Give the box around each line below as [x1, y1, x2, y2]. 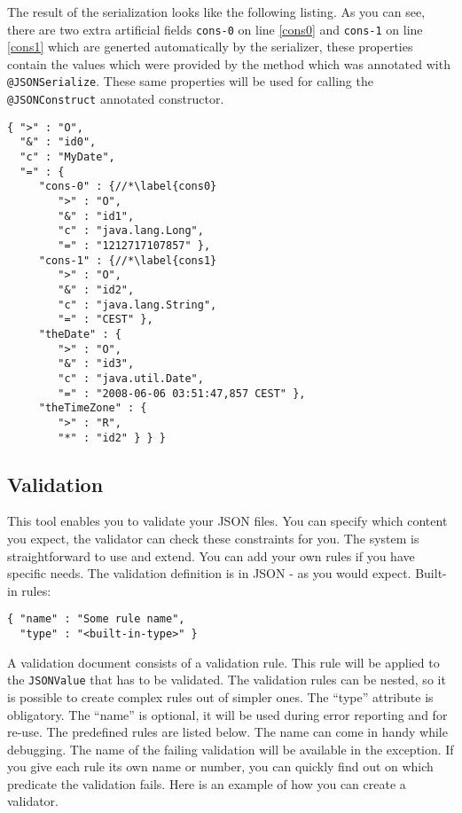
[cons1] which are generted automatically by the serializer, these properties [7, 37, 413, 56]
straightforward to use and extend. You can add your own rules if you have [7, 546, 415, 565]
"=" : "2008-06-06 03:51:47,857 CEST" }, [58, 387, 306, 400]
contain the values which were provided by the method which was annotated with [7, 54, 450, 73]
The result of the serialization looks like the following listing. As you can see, [7, 3, 426, 20]
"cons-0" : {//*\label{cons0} [38, 180, 217, 193]
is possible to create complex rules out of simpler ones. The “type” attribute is [7, 687, 434, 706]
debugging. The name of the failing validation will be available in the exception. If [7, 739, 454, 758]
